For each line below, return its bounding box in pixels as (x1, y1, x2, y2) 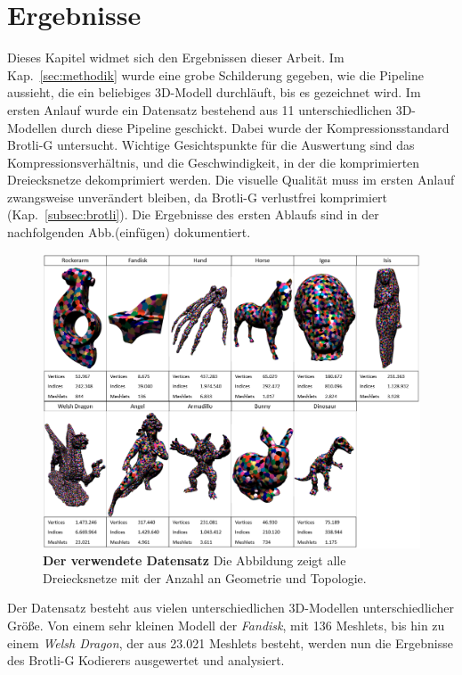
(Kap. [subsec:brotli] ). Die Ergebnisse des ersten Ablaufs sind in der (7, 205, 379, 224)
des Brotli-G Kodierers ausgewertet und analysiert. (7, 651, 285, 670)
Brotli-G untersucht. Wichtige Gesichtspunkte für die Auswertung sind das (7, 136, 415, 154)
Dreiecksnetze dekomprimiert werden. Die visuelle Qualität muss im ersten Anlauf (7, 170, 455, 189)
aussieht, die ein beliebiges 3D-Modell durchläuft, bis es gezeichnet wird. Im (7, 83, 421, 102)
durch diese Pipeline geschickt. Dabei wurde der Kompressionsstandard (61, 118, 450, 136)
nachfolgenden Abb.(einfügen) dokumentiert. (7, 223, 251, 242)
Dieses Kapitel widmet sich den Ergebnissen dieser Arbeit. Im (7, 48, 344, 67)
